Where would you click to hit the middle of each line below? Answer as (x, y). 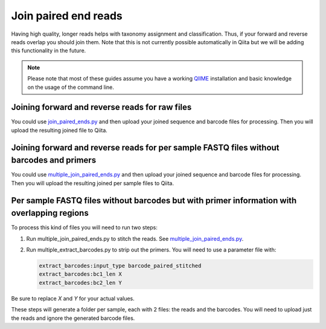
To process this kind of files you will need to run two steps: (85, 227)
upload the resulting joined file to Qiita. (59, 130)
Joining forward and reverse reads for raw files (101, 107)
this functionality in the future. (49, 51)
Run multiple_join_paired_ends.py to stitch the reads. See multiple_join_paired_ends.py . (135, 238)
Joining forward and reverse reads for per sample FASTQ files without (145, 147)
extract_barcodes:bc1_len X (80, 274)
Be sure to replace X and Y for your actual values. (73, 298)
